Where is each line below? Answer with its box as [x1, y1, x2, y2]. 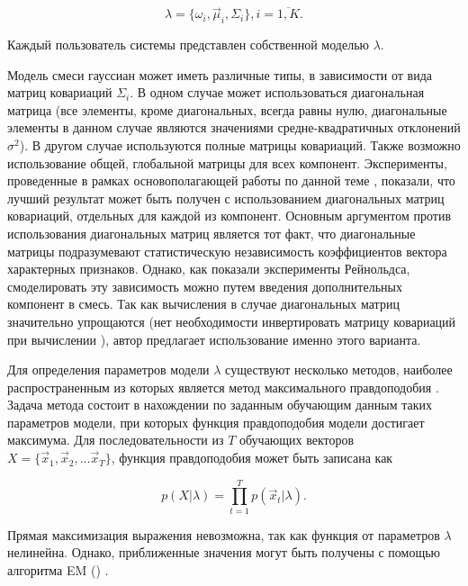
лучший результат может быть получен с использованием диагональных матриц [7, 188, 445, 207]
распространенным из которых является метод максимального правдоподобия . [7, 377, 439, 396]
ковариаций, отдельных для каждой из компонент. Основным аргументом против [7, 206, 452, 225]
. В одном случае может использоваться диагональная [130, 83, 425, 102]
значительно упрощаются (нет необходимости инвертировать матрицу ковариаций [7, 311, 456, 330]
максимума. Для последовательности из [7, 430, 224, 449]
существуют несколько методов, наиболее [225, 360, 453, 379]
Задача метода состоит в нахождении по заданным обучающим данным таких [7, 395, 433, 414]
